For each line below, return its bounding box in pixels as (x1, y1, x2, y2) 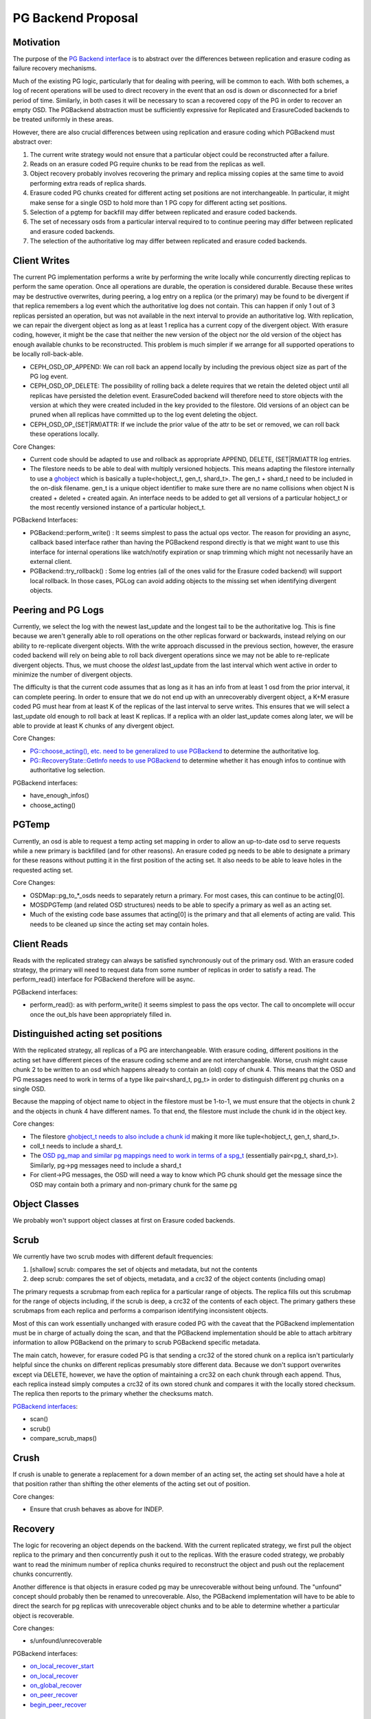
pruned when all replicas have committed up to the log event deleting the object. (30, 410, 258, 419)
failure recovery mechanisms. (12, 64, 97, 72)
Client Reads (12, 938, 69, 950)
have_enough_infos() (30, 791, 89, 800)
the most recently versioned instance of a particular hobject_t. (30, 503, 206, 512)
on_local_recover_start (30, 1662, 94, 1670)
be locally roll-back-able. (12, 350, 84, 358)
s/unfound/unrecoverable (30, 1636, 102, 1645)
